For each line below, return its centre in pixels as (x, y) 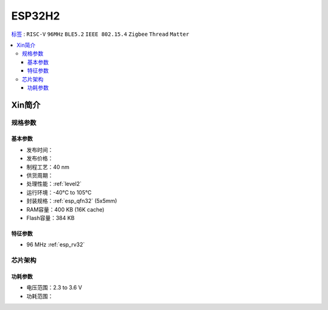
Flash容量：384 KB (51, 218)
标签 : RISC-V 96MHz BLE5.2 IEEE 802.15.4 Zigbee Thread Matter (100, 34)
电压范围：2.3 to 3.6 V (54, 288)
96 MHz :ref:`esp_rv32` (56, 245)
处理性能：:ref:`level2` (54, 184)
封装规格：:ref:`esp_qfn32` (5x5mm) (72, 201)
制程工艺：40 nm (48, 167)
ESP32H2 (36, 16)
